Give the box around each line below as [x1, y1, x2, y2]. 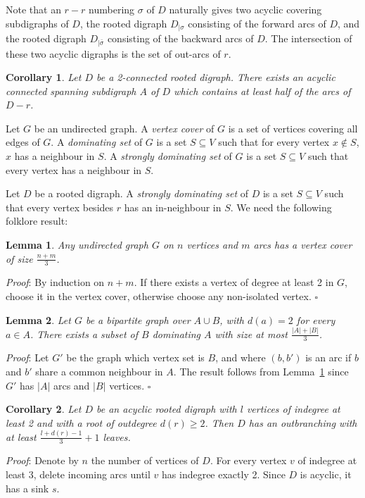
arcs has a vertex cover [253, 237, 352, 252]
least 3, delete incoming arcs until [6, 467, 151, 482]
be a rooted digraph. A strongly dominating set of [34, 186, 249, 201]
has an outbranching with [248, 415, 357, 430]
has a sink [6, 480, 49, 495]
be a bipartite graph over [85, 312, 191, 327]
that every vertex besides [6, 199, 114, 214]
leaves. [103, 429, 131, 444]
